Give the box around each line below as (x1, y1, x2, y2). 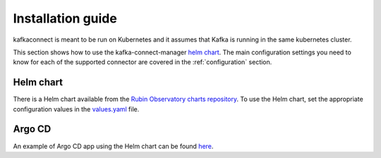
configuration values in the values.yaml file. (13, 104, 140, 113)
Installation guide (13, 11, 118, 26)
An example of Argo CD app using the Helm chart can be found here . (13, 142, 214, 150)
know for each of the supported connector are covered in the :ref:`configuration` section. (13, 58, 272, 66)
